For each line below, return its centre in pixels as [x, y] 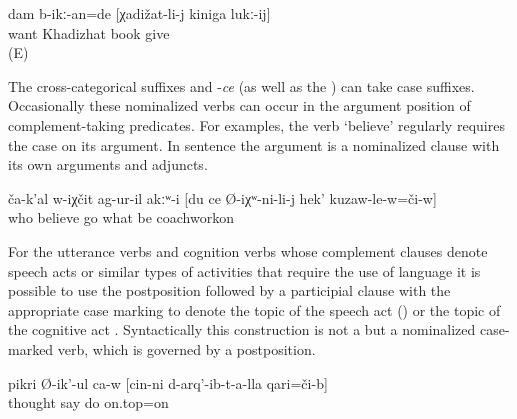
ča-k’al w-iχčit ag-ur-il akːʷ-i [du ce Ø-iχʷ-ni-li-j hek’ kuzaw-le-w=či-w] [222, 197]
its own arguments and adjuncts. [108, 164]
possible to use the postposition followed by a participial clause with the [229, 290]
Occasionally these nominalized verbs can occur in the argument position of [239, 105]
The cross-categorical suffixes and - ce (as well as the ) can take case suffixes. [241, 85]
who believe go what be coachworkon [121, 217]
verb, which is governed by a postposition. [186, 348]
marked [31, 348]
